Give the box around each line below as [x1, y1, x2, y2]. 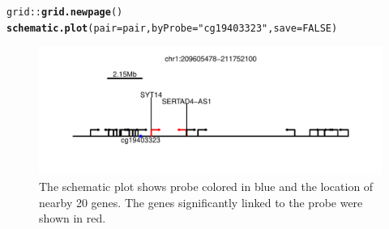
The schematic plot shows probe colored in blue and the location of [39, 177, 374, 194]
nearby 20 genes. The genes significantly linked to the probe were [39, 193, 363, 210]
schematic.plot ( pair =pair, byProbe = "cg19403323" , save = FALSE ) [6, 22, 338, 34]
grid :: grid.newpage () [6, 6, 123, 18]
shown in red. [39, 210, 106, 227]
